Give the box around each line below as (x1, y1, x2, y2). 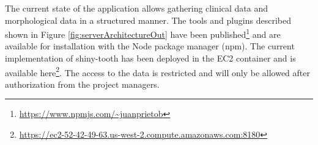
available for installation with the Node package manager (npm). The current (5, 40, 295, 52)
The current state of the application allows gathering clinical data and (5, 2, 268, 14)
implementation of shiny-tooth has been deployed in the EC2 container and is (5, 52, 296, 65)
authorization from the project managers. (5, 77, 160, 90)
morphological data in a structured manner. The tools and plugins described (5, 13, 291, 26)
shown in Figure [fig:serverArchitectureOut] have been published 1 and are (5, 26, 281, 40)
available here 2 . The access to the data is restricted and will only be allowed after (5, 64, 310, 79)
